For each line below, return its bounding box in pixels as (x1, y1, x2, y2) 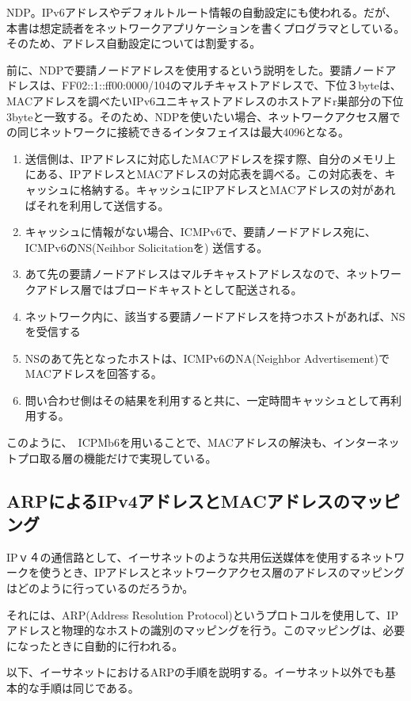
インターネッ (333, 434, 400, 451)
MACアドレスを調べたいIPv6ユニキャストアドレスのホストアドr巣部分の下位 (6, 92, 404, 109)
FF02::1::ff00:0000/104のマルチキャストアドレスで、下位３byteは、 (61, 77, 401, 93)
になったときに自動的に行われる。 (6, 637, 184, 653)
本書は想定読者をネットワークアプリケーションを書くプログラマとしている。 (6, 19, 405, 36)
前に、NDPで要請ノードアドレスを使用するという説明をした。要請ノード (6, 61, 386, 78)
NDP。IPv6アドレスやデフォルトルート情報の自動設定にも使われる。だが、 (6, 4, 397, 20)
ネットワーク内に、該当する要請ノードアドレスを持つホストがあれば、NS (25, 307, 405, 324)
